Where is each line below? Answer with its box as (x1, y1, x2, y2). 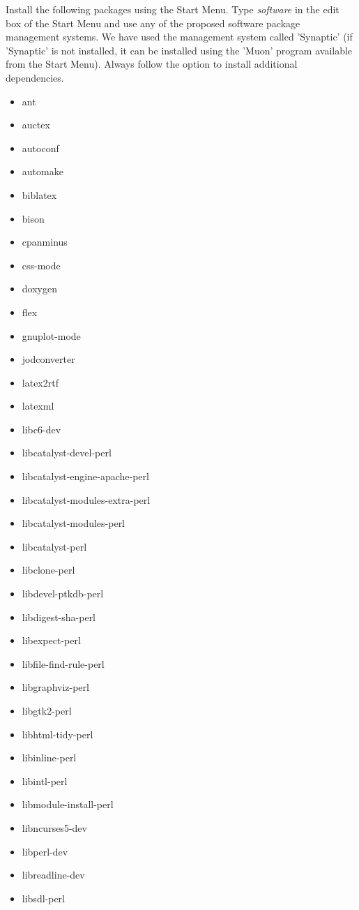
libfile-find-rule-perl (22, 656, 105, 671)
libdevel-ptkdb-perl (22, 586, 104, 601)
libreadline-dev (22, 867, 85, 882)
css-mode (22, 258, 61, 272)
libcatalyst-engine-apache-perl (22, 469, 149, 484)
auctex (22, 117, 50, 132)
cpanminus (22, 234, 68, 249)
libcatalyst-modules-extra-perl (22, 492, 151, 507)
